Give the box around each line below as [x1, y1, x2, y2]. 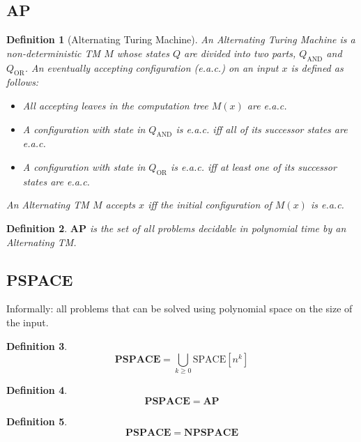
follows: [6, 75, 39, 89]
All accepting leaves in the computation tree [22, 98, 208, 112]
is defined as [291, 60, 344, 75]
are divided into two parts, [183, 45, 296, 60]
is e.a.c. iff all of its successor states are [176, 121, 348, 136]
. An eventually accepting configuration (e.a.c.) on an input [24, 60, 279, 75]
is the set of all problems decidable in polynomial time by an [89, 220, 346, 235]
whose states [116, 45, 169, 60]
